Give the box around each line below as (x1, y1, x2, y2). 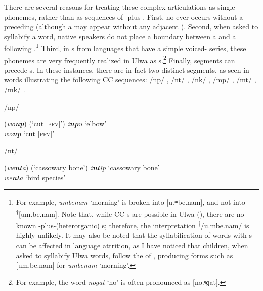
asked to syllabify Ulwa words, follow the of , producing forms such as (16, 250, 233, 260)
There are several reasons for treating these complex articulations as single (4, 2, 235, 12)
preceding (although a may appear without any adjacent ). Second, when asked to (4, 21, 258, 32)
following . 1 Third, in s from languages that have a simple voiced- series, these (4, 41, 246, 54)
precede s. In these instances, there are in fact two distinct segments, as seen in (4, 64, 249, 75)
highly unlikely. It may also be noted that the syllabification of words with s (16, 230, 252, 240)
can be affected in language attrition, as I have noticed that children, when (16, 239, 248, 250)
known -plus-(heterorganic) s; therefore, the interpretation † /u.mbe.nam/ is (16, 219, 249, 230)
